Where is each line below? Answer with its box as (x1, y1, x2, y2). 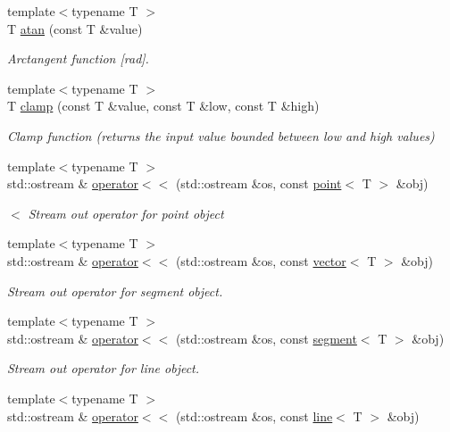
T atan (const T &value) (7, 19, 143, 37)
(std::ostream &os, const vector (175, 251, 346, 270)
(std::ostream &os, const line (175, 406, 333, 425)
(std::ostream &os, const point (175, 174, 342, 193)
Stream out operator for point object (28, 204, 224, 222)
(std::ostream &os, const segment (175, 328, 357, 347)
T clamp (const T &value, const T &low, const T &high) (7, 96, 320, 115)
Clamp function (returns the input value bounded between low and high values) (7, 126, 435, 145)
